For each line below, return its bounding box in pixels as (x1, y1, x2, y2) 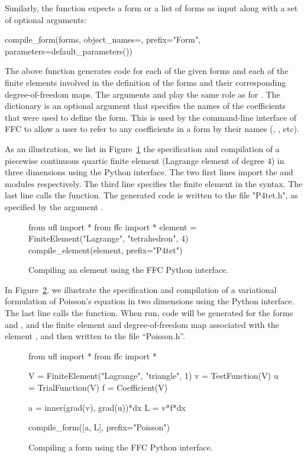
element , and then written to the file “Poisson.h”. (5, 330, 185, 342)
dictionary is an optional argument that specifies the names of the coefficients (5, 99, 286, 112)
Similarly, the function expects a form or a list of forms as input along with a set (5, 2, 298, 14)
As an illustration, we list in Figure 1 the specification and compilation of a (5, 142, 280, 155)
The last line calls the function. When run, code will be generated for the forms (5, 307, 293, 319)
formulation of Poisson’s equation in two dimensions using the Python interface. (5, 295, 295, 307)
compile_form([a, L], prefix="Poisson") (28, 421, 170, 433)
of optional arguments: (5, 13, 86, 25)
